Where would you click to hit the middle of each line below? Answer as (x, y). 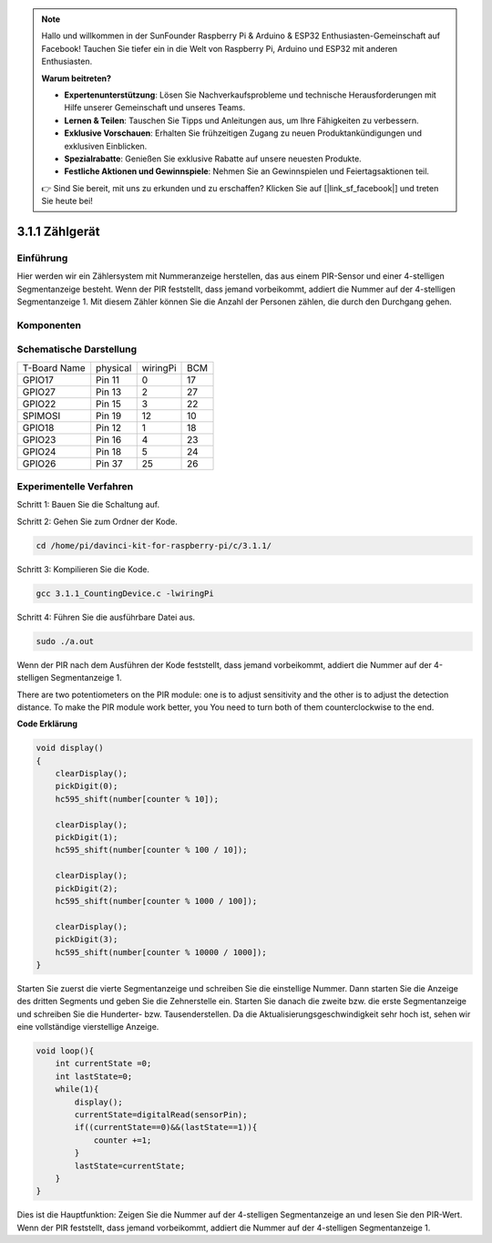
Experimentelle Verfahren (75, 487)
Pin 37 (109, 463)
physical (114, 367)
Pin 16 (109, 439)
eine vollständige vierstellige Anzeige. (88, 1027)
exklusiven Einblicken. (106, 146)
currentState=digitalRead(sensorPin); (161, 1115)
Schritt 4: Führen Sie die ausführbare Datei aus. (106, 617)
